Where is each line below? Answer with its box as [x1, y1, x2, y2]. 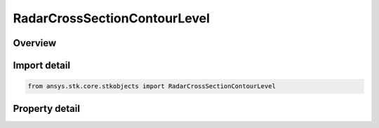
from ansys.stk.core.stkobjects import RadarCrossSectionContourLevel [27, 83, 277, 90]
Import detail [13, 59, 70, 71]
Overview [13, 37, 57, 49]
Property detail [13, 102, 81, 115]
